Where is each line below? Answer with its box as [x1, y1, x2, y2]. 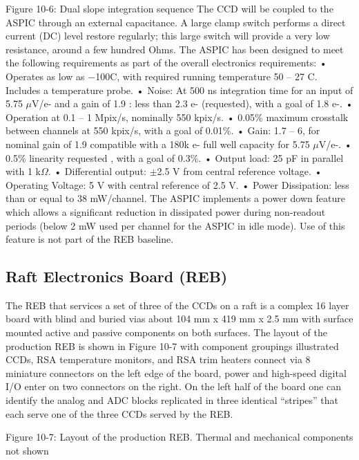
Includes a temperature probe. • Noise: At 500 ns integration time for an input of [6, 82, 353, 97]
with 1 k [6, 164, 41, 178]
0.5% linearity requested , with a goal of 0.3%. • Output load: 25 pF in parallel [6, 150, 344, 165]
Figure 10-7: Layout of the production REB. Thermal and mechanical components [6, 430, 353, 444]
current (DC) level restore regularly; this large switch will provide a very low [6, 28, 330, 43]
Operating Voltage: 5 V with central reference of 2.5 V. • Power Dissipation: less [6, 177, 349, 192]
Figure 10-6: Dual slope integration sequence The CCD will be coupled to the [6, 1, 333, 15]
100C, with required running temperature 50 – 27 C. [95, 68, 318, 83]
